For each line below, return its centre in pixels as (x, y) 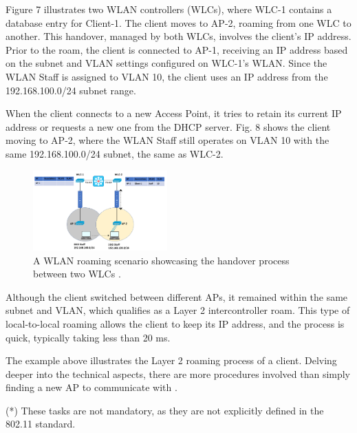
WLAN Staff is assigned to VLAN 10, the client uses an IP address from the (167, 76)
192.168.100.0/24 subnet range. (71, 90)
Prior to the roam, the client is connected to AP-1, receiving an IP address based (177, 49)
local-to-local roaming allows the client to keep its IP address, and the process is (175, 323)
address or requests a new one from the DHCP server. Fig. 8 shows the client (168, 126)
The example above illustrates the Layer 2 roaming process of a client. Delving (171, 360)
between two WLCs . (77, 274)
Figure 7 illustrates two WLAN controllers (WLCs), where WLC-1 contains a (169, 9)
